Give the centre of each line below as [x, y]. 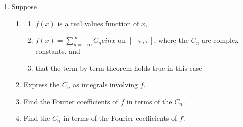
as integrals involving [105, 85]
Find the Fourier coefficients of [71, 101]
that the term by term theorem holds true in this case [119, 68]
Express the [42, 85]
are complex [220, 40]
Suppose [24, 6]
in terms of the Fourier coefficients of [120, 118]
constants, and [58, 50]
